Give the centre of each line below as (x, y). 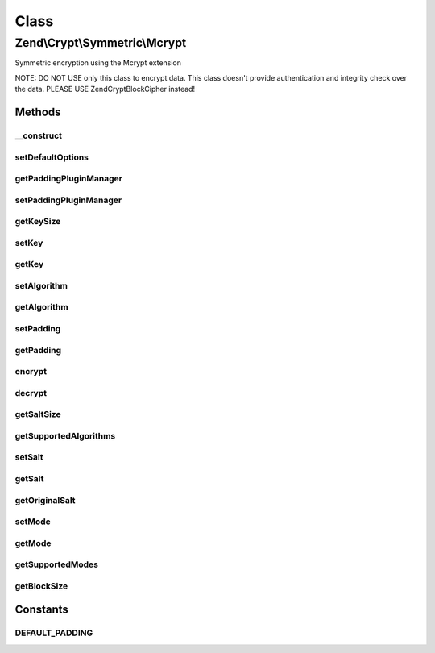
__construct (39, 135)
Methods (38, 112)
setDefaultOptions (52, 157)
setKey (29, 243)
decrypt (31, 393)
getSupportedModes (56, 564)
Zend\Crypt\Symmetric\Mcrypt (101, 43)
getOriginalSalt (45, 500)
